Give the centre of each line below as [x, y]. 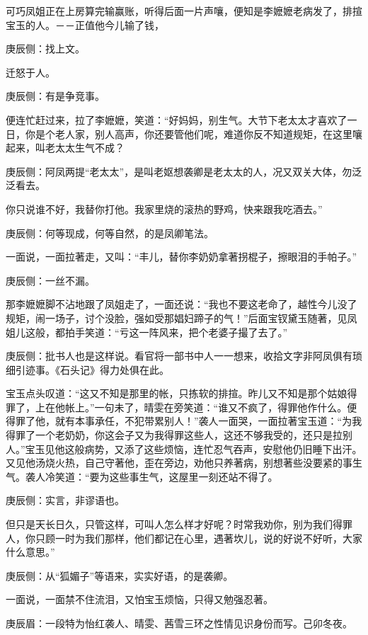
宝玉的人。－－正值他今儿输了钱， [85, 24]
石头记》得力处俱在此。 [114, 369]
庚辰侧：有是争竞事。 [55, 96]
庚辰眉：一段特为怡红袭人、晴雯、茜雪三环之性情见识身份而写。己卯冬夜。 [179, 623]
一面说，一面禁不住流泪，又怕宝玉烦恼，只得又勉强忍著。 [139, 599]
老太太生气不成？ [85, 148]
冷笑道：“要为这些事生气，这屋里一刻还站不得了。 [161, 476]
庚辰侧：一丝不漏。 [50, 280]
